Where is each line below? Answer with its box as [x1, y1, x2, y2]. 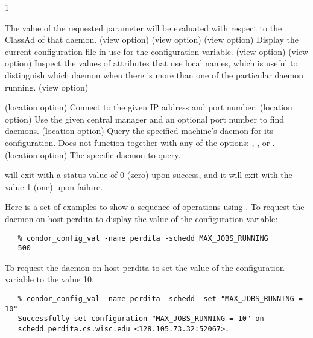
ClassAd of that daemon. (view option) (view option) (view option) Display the [5, 33, 299, 46]
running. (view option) [5, 80, 89, 93]
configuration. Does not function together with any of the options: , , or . [5, 136, 275, 148]
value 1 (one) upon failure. [5, 180, 103, 193]
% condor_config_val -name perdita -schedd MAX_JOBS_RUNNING [17, 234, 268, 243]
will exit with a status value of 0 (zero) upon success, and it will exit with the [5, 168, 292, 181]
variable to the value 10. [5, 273, 94, 285]
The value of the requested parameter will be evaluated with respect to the [5, 21, 282, 34]
